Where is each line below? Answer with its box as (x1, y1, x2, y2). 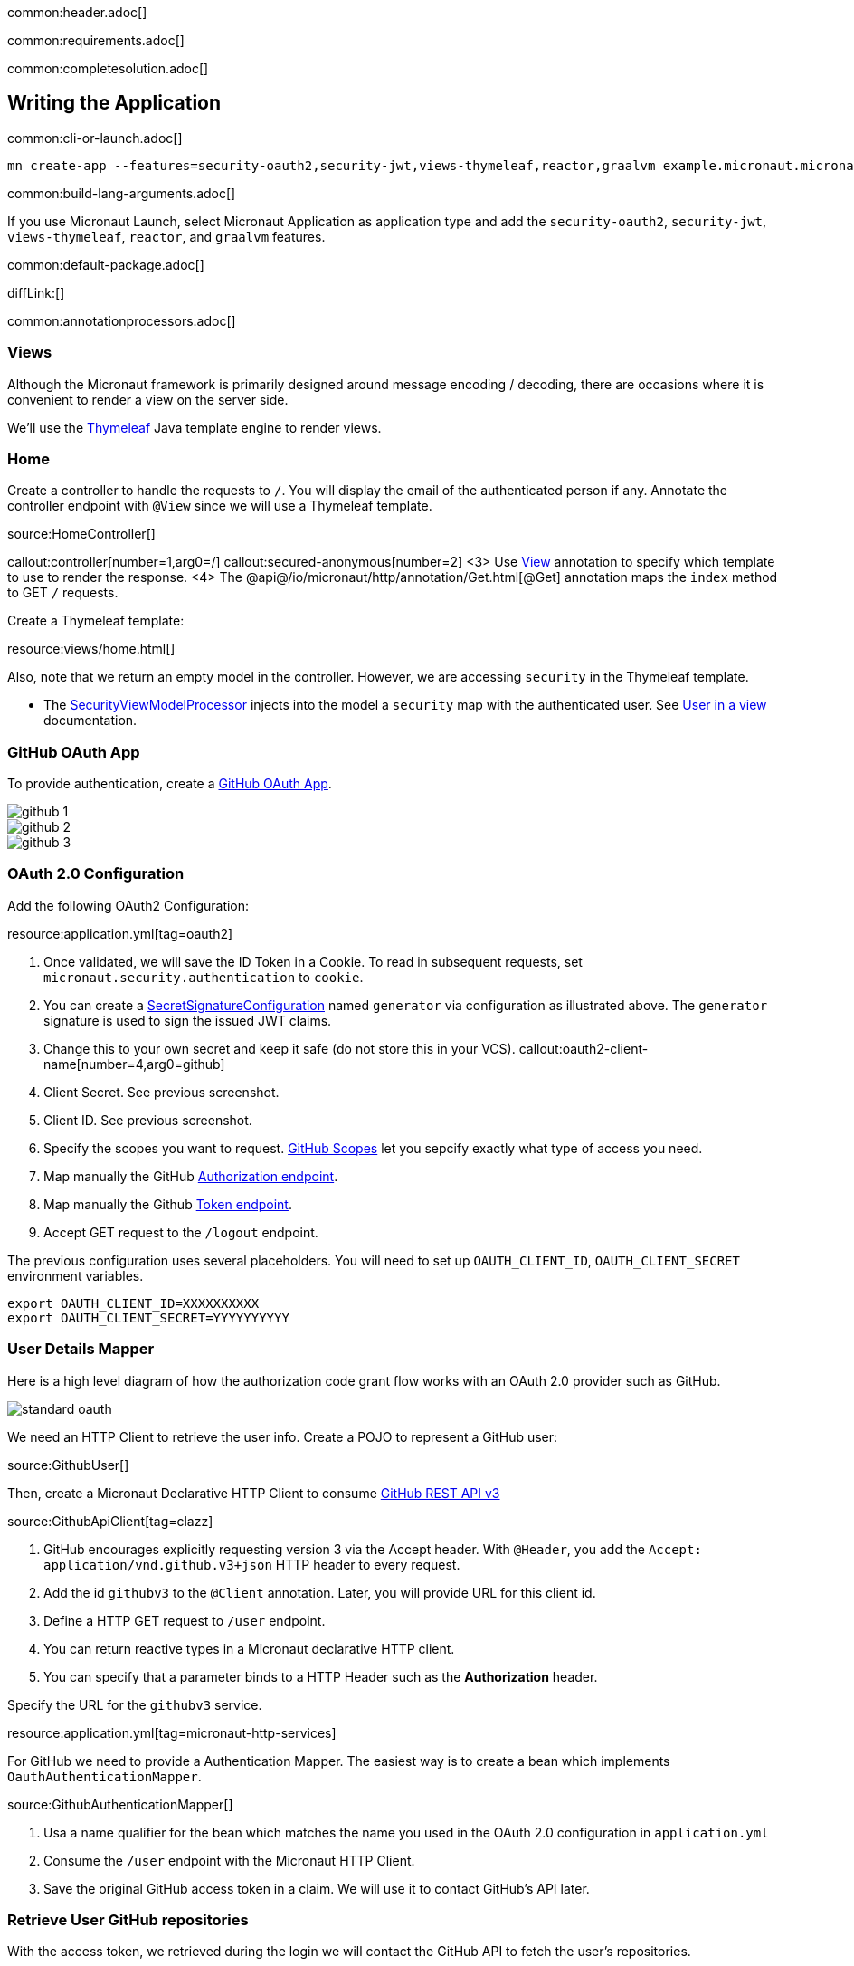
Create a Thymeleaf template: (7, 613, 185, 629)
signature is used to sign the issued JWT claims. (43, 1012, 332, 1028)
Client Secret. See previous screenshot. (43, 1083, 280, 1100)
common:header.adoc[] (7, 5, 147, 20)
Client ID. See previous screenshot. (43, 1112, 252, 1128)
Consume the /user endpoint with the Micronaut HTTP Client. (43, 1852, 415, 1868)
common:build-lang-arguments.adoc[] (7, 185, 236, 201)
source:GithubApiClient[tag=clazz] (7, 1513, 213, 1529)
